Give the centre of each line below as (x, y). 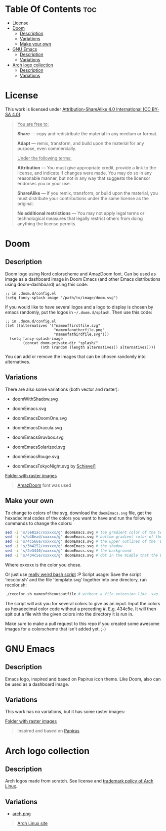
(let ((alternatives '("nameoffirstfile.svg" (53, 325)
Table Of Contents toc (51, 9)
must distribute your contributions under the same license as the (83, 198)
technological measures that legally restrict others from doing (80, 218)
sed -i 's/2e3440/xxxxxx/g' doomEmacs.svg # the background (68, 551)
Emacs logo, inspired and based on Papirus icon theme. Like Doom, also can (83, 679)
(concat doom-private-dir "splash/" (61, 343)
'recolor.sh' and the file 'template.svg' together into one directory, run (76, 579)
